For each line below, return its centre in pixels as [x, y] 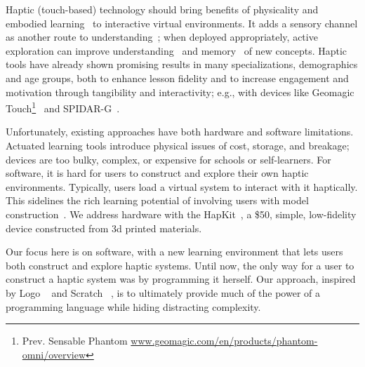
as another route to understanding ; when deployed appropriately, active [162, 37]
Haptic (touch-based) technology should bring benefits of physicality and [162, 9]
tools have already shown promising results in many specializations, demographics [182, 64]
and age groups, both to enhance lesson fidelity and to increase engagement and [177, 78]
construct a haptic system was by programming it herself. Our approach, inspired [181, 279]
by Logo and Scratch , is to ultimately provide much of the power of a [163, 292]
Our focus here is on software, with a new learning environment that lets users [174, 252]
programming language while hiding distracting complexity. [133, 306]
